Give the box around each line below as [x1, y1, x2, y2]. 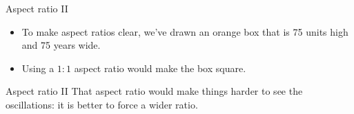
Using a [21, 60, 55, 75]
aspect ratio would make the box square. [74, 60, 246, 75]
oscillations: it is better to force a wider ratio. [6, 97, 198, 111]
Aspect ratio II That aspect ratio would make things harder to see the [6, 84, 303, 98]
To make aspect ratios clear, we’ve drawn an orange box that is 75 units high [21, 24, 348, 38]
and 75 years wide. [21, 38, 101, 52]
